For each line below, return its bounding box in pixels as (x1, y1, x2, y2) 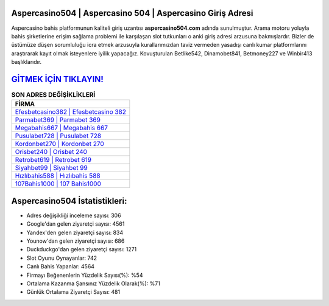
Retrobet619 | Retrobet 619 (15, 156, 91, 164)
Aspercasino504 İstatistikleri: (11, 195, 127, 206)
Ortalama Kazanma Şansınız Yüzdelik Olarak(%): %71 (26, 280, 161, 287)
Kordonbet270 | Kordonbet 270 (15, 140, 105, 148)
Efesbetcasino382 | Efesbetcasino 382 (15, 108, 127, 116)
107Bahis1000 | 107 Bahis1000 (15, 179, 102, 188)
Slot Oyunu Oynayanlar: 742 (26, 254, 97, 262)
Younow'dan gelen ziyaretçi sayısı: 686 (26, 237, 125, 245)
